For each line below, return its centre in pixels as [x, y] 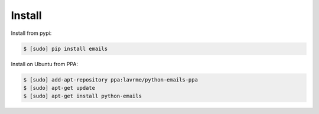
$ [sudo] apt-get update [59, 88]
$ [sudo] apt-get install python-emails [82, 96]
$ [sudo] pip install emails [66, 48]
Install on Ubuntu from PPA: [44, 64]
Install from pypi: [31, 33]
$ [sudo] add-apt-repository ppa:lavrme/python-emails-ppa [110, 79]
